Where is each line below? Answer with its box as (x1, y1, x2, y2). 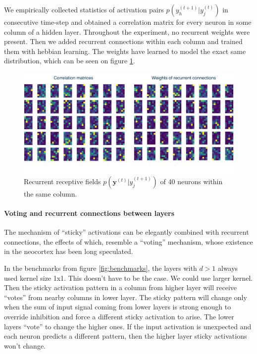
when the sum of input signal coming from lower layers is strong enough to (4, 302, 231, 312)
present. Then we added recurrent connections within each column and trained (4, 36, 243, 47)
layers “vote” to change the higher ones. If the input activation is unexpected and (4, 321, 252, 331)
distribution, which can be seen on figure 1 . (4, 55, 135, 66)
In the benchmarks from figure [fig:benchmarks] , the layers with (4, 263, 197, 273)
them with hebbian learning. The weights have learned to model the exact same (4, 46, 246, 56)
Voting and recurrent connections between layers (4, 208, 175, 218)
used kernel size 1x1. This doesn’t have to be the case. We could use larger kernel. (4, 272, 253, 283)
